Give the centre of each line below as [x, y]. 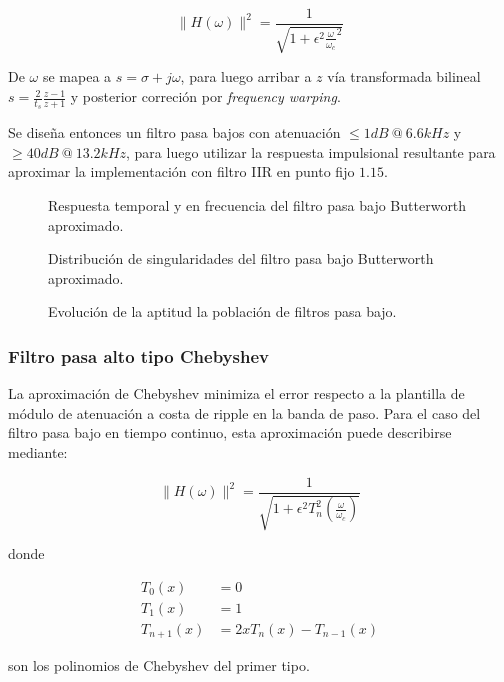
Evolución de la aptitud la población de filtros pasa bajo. [222, 311]
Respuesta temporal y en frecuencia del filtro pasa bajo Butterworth [257, 205]
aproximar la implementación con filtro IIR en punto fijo [181, 171]
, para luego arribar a [246, 76]
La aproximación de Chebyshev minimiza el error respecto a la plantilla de [236, 393]
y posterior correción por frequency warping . [205, 96]
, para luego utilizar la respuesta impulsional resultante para [311, 151]
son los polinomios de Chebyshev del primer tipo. [159, 665]
